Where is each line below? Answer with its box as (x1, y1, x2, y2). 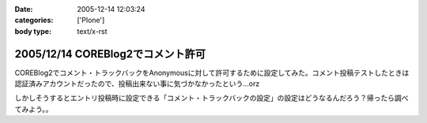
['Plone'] (77, 16, 105, 25)
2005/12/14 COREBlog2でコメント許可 (14, 47, 206, 61)
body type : (14, 26, 51, 35)
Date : (14, 5, 33, 13)
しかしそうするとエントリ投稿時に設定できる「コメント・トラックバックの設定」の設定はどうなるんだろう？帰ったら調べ (14, 93, 409, 102)
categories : (14, 16, 54, 25)
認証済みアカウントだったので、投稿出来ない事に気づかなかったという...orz (14, 79, 260, 88)
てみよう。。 (14, 104, 53, 114)
